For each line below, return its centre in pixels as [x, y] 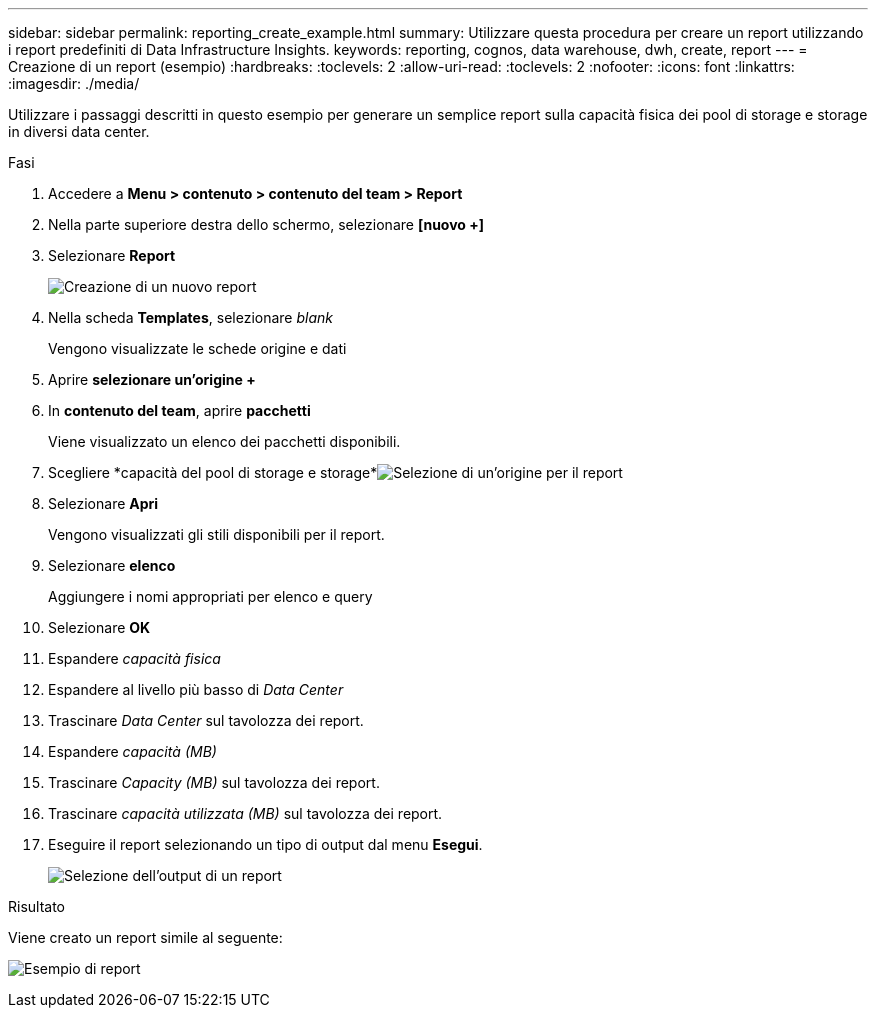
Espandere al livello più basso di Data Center [196, 689]
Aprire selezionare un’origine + [152, 379]
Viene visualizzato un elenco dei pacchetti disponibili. [224, 441]
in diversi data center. [79, 131]
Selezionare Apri [103, 503]
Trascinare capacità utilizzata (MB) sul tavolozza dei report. [245, 813]
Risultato [37, 906]
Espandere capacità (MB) [132, 751]
